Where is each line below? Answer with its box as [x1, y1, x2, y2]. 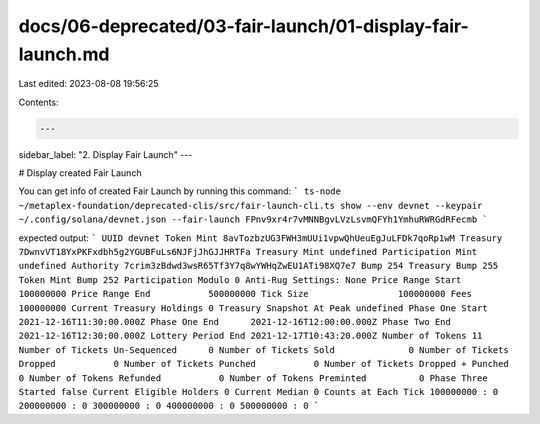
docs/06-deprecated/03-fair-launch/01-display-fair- [18, 15, 469, 37]
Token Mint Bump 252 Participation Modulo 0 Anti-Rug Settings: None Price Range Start [18, 274, 462, 285]
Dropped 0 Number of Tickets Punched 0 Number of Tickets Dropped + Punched [18, 358, 509, 370]
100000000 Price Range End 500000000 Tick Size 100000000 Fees [18, 288, 472, 300]
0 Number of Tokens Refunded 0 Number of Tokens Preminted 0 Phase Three [18, 372, 489, 384]
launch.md [18, 43, 110, 65]
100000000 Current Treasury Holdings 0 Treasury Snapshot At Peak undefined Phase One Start [18, 302, 489, 314]
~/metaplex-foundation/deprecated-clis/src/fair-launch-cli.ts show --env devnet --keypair [18, 200, 483, 211]
